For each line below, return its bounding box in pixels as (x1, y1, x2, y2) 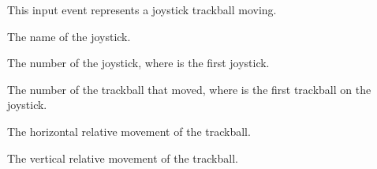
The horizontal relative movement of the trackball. (7, 122, 251, 139)
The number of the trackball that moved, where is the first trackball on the (7, 81, 371, 97)
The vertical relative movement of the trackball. (7, 149, 238, 166)
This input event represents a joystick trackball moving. (7, 2, 277, 17)
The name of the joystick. (7, 28, 131, 44)
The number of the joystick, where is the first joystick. (7, 54, 270, 71)
